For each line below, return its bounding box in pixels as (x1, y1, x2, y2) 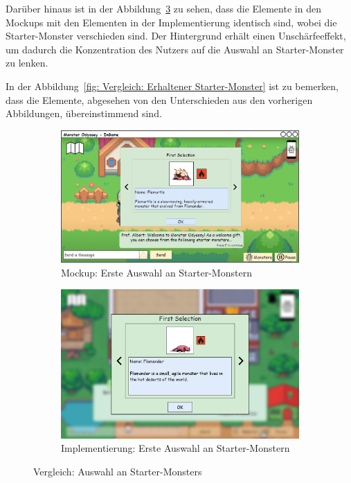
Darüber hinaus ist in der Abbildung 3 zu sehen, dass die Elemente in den (6, 1, 321, 15)
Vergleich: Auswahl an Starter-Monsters (33, 464, 202, 478)
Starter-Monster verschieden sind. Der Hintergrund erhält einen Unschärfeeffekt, (6, 28, 346, 43)
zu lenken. (6, 55, 48, 70)
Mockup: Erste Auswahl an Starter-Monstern (61, 265, 252, 279)
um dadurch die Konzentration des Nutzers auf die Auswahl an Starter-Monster (6, 42, 344, 56)
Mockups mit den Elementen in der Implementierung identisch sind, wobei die (6, 15, 337, 29)
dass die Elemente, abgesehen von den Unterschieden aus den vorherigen (6, 92, 313, 107)
